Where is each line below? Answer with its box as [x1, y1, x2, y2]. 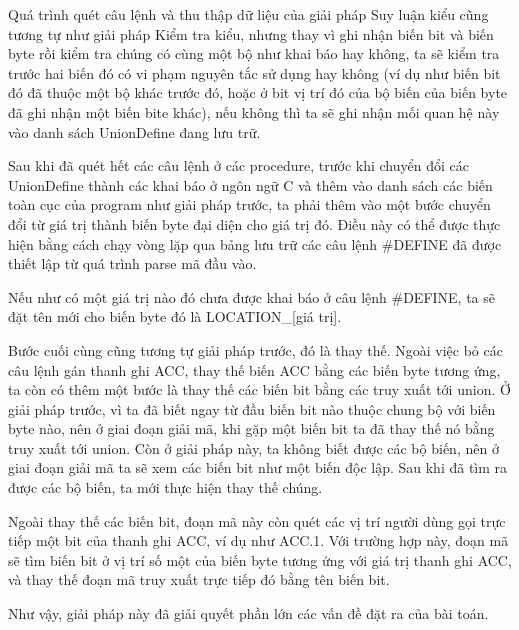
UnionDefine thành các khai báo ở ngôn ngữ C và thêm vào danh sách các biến [8, 174, 493, 195]
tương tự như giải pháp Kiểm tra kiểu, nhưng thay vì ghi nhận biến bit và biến [8, 23, 494, 44]
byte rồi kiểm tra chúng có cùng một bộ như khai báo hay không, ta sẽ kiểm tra [8, 43, 500, 64]
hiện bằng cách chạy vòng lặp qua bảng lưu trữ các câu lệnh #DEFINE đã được [8, 233, 502, 254]
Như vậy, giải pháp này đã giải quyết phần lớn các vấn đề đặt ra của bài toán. [8, 603, 489, 624]
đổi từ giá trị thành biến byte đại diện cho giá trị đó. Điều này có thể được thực [8, 213, 501, 234]
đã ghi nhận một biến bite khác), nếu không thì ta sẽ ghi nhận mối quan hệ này [8, 101, 500, 122]
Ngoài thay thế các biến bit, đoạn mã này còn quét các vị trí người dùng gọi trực [8, 510, 506, 531]
